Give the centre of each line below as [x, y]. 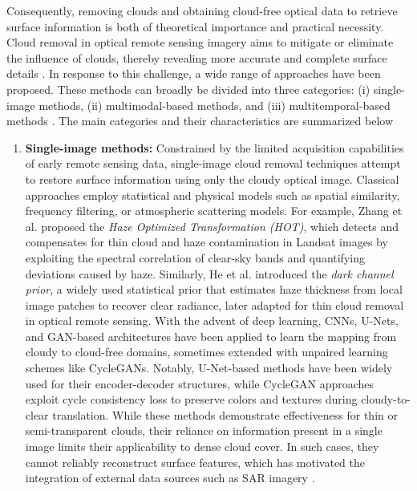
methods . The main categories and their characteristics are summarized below [200, 121]
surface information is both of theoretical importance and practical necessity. [195, 26]
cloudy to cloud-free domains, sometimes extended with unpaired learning [206, 352]
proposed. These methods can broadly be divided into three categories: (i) [188, 89]
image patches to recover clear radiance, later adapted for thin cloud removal [215, 304]
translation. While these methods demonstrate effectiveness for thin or [225, 414]
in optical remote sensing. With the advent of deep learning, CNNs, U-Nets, [212, 321]
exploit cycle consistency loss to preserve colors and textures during [191, 399]
